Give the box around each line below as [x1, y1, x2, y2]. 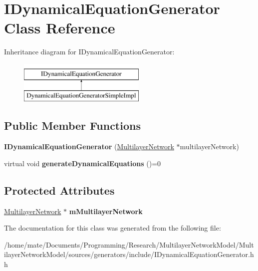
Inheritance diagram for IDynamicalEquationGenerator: [4, 46, 175, 57]
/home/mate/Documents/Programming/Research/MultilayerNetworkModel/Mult [4, 239, 254, 250]
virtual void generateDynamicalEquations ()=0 [4, 158, 161, 168]
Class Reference [4, 17, 115, 38]
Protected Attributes [4, 182, 115, 198]
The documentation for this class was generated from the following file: [4, 223, 221, 233]
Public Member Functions [4, 118, 141, 133]
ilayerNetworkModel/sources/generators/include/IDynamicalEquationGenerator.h [4, 249, 254, 260]
